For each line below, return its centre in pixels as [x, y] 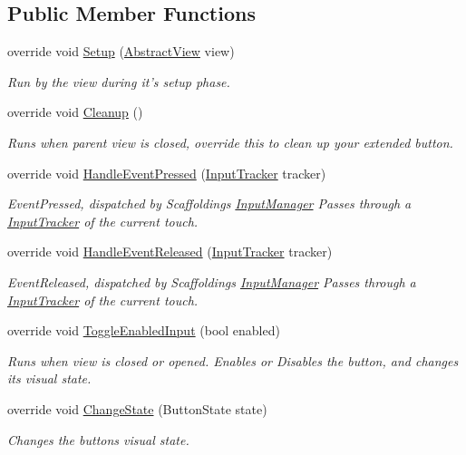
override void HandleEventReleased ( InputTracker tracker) [170, 252]
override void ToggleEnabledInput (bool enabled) [144, 330]
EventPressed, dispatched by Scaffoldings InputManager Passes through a [209, 203]
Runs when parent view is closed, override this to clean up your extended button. [230, 142]
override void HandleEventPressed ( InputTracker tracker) [167, 173]
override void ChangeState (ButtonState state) [137, 408]
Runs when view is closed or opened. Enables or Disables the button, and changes [233, 360]
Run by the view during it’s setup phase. [119, 81]
